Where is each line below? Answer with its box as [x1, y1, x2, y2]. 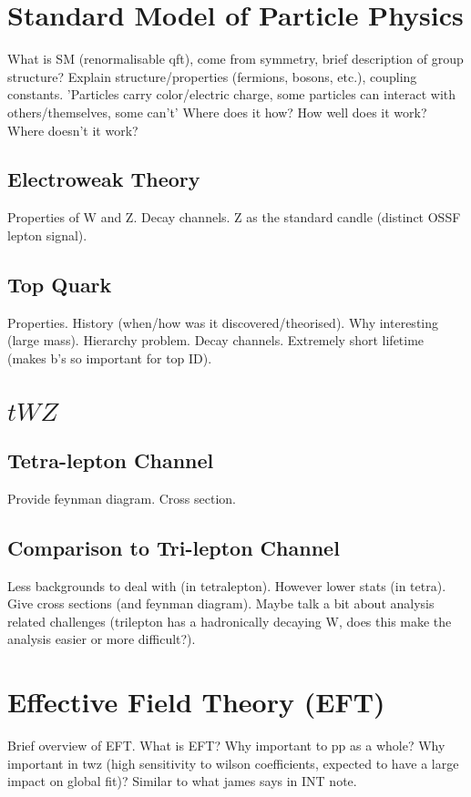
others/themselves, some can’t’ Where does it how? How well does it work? [7, 102, 427, 121]
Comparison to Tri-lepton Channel [7, 533, 340, 561]
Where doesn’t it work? [7, 120, 138, 139]
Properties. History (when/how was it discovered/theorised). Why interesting [7, 312, 439, 332]
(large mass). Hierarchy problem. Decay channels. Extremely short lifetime [7, 331, 425, 350]
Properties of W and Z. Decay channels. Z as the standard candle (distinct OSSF [7, 208, 461, 227]
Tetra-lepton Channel [7, 446, 214, 475]
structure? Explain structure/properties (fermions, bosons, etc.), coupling [7, 66, 417, 86]
